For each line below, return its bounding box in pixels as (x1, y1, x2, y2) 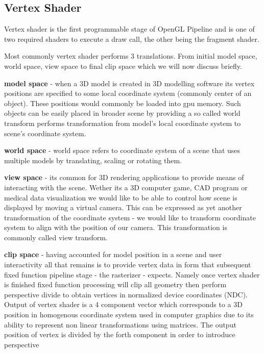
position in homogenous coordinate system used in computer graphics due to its (4, 309, 254, 320)
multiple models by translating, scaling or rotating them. (4, 155, 182, 165)
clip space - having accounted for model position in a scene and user (4, 249, 222, 260)
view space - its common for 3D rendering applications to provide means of (4, 172, 244, 183)
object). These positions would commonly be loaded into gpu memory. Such (4, 97, 241, 108)
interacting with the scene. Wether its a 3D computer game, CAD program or (4, 182, 248, 192)
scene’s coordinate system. (4, 128, 86, 138)
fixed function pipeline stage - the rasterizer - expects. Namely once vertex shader (4, 269, 260, 280)
